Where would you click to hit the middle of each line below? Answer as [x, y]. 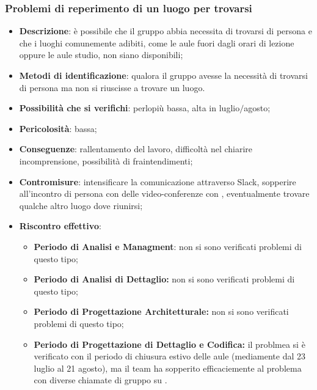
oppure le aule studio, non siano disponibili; [101, 55]
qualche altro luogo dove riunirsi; [81, 205]
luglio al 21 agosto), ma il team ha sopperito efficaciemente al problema [168, 368]
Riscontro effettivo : [60, 226]
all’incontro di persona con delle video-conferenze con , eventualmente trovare [164, 193]
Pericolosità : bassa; [58, 128]
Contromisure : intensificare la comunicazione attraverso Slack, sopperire [158, 181]
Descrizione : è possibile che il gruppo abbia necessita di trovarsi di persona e [166, 31]
